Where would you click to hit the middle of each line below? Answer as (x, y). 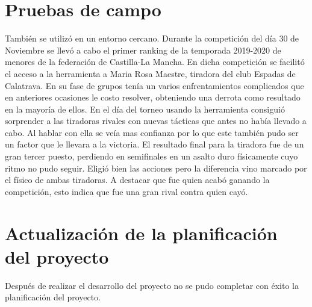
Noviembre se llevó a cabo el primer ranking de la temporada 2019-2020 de (143, 50)
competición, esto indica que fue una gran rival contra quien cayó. (126, 191)
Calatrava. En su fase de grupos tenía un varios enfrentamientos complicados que (154, 85)
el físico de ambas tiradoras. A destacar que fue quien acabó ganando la (137, 180)
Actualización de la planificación (141, 233)
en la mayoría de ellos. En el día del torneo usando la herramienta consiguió (145, 109)
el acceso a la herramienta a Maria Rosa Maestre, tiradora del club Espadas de (150, 73)
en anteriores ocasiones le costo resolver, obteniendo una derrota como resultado (153, 97)
